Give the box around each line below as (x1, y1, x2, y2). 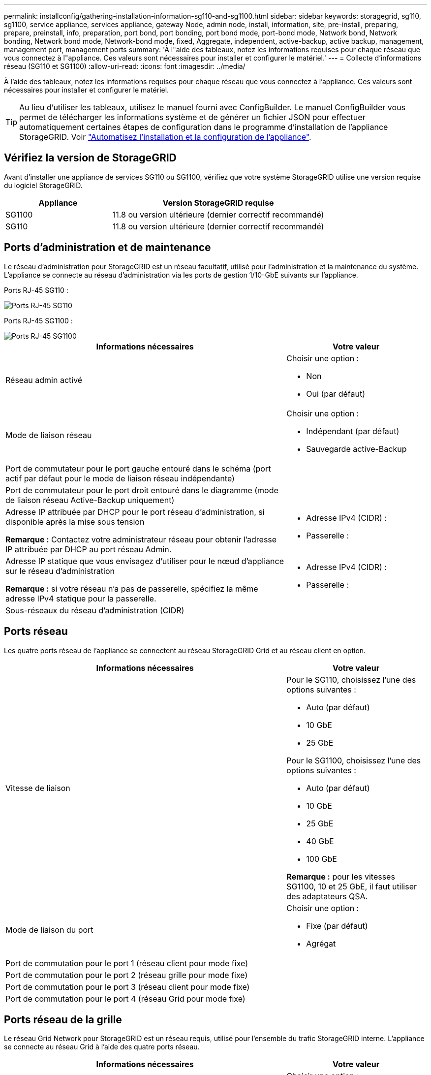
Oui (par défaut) (306, 388, 366, 399)
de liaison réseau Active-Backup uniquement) (5, 495, 175, 505)
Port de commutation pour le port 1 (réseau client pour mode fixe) (5, 958, 248, 968)
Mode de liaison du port (5, 924, 93, 935)
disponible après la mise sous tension (5, 516, 145, 527)
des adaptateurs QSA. (286, 891, 368, 901)
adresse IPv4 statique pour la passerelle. (5, 593, 156, 603)
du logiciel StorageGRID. (4, 181, 83, 190)
